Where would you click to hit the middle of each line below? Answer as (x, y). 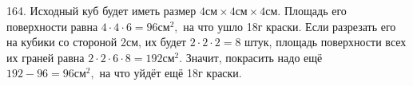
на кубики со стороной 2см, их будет (96, 42)
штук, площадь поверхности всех (326, 42)
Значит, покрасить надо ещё (254, 57)
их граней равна (46, 57)
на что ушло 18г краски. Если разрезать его (290, 26)
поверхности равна (52, 26)
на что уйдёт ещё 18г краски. (171, 73)
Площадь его (315, 10)
